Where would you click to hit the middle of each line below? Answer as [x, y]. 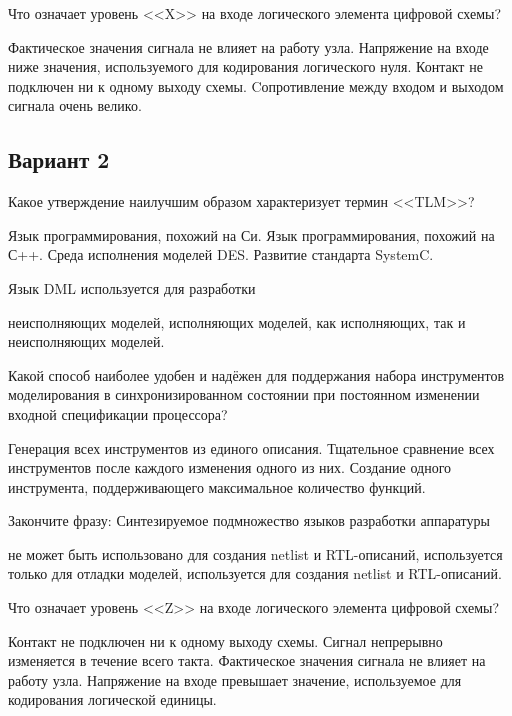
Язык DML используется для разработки [132, 287]
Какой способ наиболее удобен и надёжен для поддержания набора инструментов [256, 374]
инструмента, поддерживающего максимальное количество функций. [217, 486]
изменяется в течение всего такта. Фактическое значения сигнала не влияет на [247, 660]
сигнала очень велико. [75, 105]
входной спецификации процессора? [118, 413]
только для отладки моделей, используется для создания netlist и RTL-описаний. [255, 573]
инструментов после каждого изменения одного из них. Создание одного [230, 467]
